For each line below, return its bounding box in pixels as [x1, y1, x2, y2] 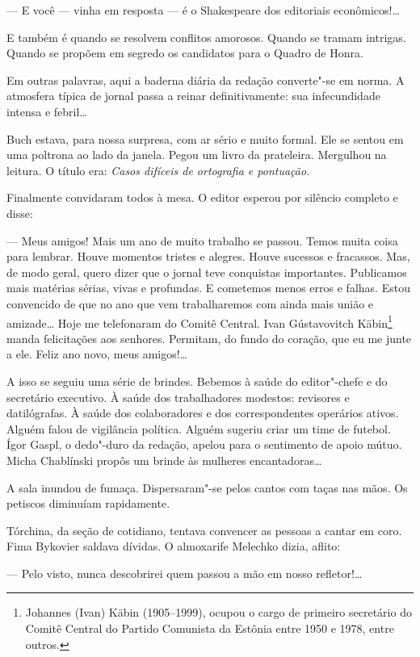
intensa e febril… [6, 103, 87, 119]
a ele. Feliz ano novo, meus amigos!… [6, 345, 187, 362]
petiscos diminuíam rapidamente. [6, 495, 170, 512]
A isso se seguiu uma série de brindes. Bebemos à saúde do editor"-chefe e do [6, 372, 388, 389]
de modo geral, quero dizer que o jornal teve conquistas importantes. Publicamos [6, 263, 407, 280]
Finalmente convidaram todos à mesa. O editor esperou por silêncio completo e [6, 189, 398, 206]
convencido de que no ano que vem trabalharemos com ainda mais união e [6, 295, 374, 312]
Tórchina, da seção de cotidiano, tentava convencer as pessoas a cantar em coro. [6, 521, 402, 538]
